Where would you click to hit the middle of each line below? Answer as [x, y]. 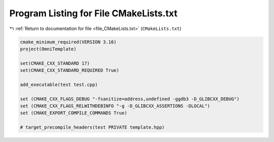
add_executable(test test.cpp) [59, 84]
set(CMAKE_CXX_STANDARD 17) [55, 63]
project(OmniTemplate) [48, 49]
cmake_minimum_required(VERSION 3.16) [68, 42]
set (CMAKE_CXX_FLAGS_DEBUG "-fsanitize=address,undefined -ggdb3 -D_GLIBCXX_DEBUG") [130, 99]
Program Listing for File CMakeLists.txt [93, 13]
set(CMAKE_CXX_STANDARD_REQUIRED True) [70, 70]
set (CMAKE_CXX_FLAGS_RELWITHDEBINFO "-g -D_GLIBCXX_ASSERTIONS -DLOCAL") [115, 106]
